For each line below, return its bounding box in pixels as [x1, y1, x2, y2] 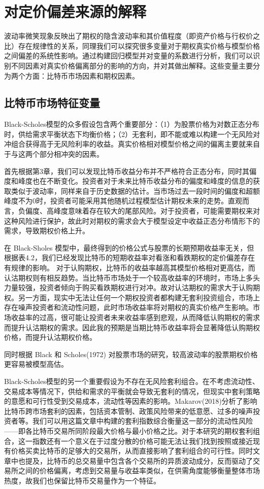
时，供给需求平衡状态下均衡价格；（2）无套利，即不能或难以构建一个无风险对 [4, 128, 260, 139]
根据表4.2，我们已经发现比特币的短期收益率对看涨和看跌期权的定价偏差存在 [4, 252, 255, 263]
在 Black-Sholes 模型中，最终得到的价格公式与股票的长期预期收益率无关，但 [4, 242, 254, 253]
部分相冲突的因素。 [39, 149, 104, 159]
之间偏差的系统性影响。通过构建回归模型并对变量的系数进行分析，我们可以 [4, 50, 253, 61]
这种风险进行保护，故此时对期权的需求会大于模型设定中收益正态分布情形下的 [4, 215, 260, 226]
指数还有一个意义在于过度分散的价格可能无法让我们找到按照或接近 [32, 435, 253, 446]
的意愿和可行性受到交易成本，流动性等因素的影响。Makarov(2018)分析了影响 [4, 396, 257, 406]
